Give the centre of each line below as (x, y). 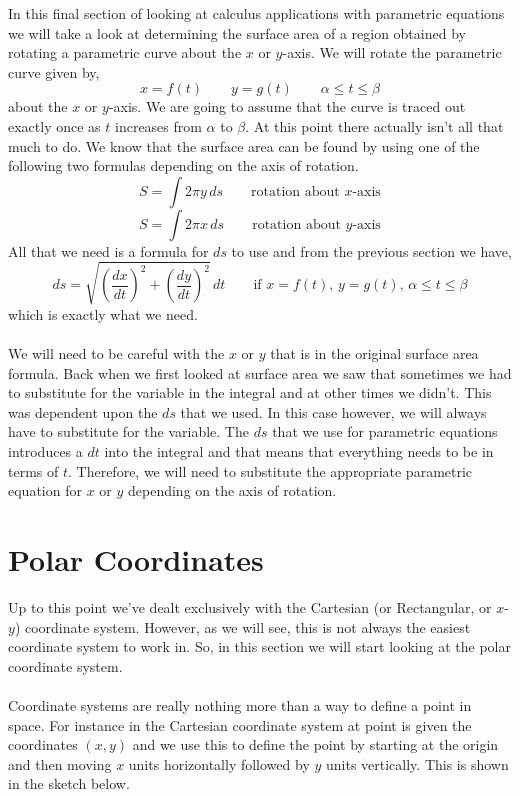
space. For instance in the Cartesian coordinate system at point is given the (240, 724)
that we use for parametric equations (385, 431)
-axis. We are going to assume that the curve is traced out (287, 106)
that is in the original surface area (374, 353)
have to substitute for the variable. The (128, 431)
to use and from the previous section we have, (371, 250)
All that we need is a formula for (108, 250)
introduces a (45, 451)
